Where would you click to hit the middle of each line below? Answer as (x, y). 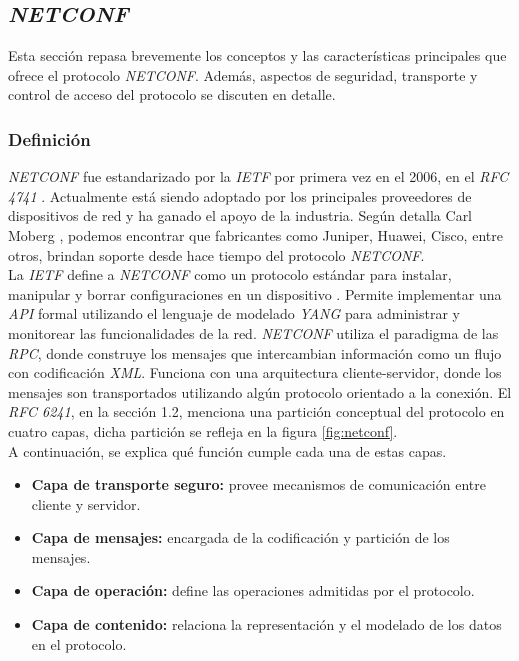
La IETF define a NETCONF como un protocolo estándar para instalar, (230, 274)
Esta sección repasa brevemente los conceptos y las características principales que (257, 55)
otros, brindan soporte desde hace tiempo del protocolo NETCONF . (216, 254)
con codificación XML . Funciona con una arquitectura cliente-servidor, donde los (255, 372)
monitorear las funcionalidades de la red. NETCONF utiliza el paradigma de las (253, 332)
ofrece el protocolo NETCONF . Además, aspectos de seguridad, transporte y (243, 74)
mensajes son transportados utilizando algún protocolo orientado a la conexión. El (260, 391)
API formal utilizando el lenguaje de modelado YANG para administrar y (234, 313)
